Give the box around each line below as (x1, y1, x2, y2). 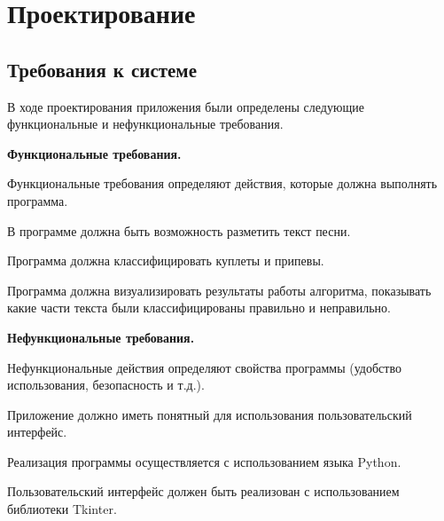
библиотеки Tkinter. (7, 500, 117, 518)
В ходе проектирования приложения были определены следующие (7, 97, 364, 115)
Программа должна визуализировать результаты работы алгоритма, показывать (7, 280, 432, 299)
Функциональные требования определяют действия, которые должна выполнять (7, 174, 438, 193)
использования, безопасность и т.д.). (7, 375, 205, 394)
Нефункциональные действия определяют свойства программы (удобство (7, 358, 401, 376)
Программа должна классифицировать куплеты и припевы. (7, 251, 324, 270)
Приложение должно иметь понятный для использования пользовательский (7, 405, 412, 423)
